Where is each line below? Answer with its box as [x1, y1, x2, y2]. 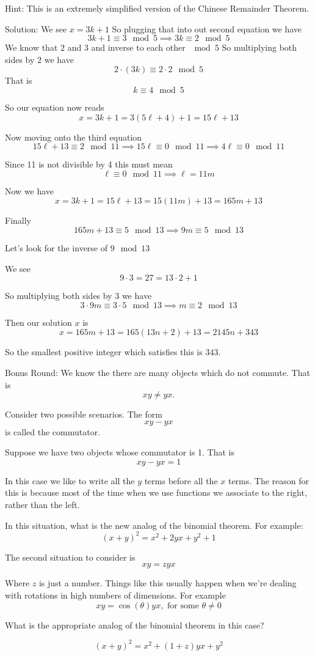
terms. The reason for [228, 474, 310, 487]
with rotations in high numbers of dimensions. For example [5, 588, 226, 601]
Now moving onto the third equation [5, 130, 142, 143]
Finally [5, 214, 31, 227]
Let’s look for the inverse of [5, 241, 108, 254]
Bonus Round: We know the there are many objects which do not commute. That [5, 366, 310, 378]
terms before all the [144, 474, 218, 487]
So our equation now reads [5, 100, 104, 113]
